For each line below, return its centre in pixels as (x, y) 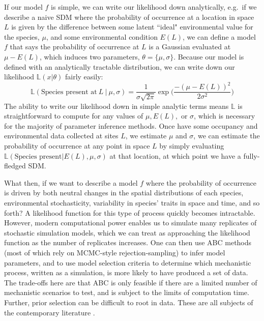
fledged (15, 166)
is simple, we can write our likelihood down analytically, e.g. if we (154, 7)
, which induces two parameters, (90, 56)
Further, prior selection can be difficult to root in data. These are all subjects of (129, 302)
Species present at (69, 92)
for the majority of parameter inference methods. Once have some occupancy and (131, 125)
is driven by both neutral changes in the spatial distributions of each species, (124, 193)
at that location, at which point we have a (175, 155)
